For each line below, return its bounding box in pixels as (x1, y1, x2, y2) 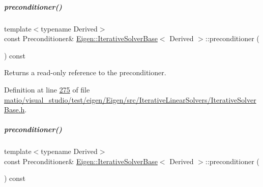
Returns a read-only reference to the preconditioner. (4, 67, 166, 78)
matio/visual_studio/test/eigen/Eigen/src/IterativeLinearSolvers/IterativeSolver (4, 94, 256, 105)
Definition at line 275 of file (4, 84, 90, 95)
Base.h (4, 104, 25, 115)
